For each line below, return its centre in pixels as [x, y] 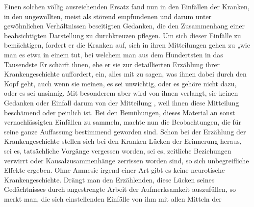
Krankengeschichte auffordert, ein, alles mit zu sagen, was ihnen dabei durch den [125, 74]
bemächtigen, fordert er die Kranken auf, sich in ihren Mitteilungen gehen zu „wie [127, 45]
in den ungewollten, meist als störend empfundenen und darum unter [108, 16]
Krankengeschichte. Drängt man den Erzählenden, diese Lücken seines [109, 179]
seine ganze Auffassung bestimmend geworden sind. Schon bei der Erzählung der [125, 131]
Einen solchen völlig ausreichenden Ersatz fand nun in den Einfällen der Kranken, [127, 6]
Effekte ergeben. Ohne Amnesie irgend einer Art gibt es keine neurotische [114, 170]
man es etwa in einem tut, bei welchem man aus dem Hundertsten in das [114, 54]
